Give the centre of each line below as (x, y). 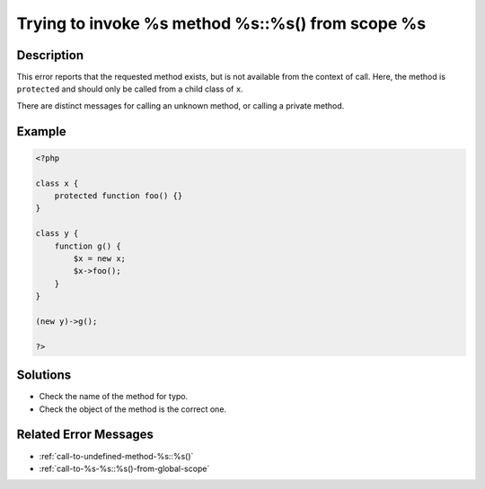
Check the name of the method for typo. (114, 397)
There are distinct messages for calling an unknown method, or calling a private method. (181, 105)
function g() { (88, 246)
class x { (57, 183)
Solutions (44, 375)
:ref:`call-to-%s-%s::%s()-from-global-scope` (124, 468)
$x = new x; (99, 258)
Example (41, 131)
